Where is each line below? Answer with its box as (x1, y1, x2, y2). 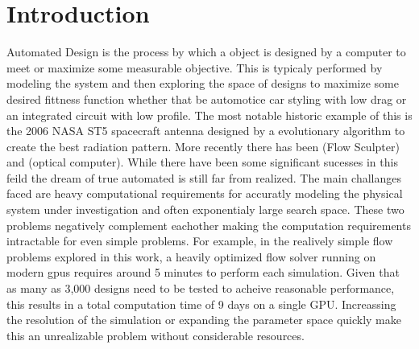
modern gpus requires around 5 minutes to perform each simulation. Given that (6, 264, 400, 281)
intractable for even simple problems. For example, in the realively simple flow (6, 232, 393, 249)
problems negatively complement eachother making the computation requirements (6, 216, 411, 233)
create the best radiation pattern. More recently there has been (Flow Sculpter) (6, 138, 400, 154)
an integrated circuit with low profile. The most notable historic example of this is (6, 106, 413, 123)
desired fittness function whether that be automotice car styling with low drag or (6, 90, 407, 107)
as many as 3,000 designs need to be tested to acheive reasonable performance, (6, 280, 395, 297)
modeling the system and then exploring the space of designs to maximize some (6, 75, 399, 92)
